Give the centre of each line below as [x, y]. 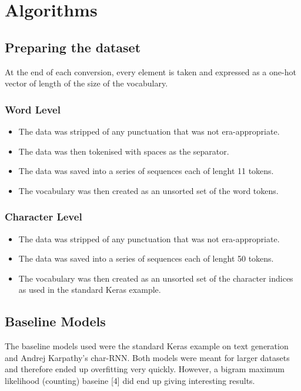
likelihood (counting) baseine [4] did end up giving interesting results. [130, 380]
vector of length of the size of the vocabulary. [86, 83]
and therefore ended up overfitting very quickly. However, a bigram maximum [145, 369]
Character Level [44, 217]
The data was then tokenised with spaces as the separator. [124, 151]
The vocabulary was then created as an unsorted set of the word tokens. [148, 190]
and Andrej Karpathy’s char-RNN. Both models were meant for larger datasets [147, 357]
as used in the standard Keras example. [90, 290]
